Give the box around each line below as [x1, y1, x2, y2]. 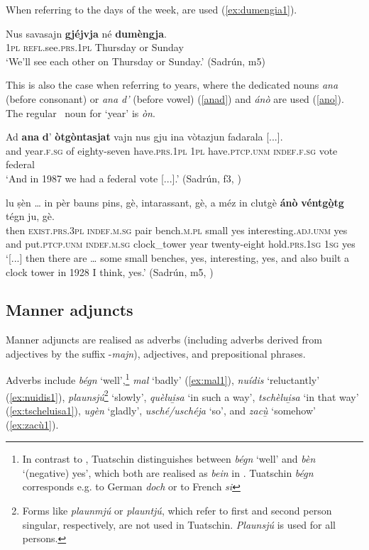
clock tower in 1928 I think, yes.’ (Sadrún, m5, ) [6, 264, 214, 279]
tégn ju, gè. [6, 209, 55, 224]
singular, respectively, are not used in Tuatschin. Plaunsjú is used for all [22, 517, 336, 532]
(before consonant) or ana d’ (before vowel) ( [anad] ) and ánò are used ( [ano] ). [6, 91, 344, 106]
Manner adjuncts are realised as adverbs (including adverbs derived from [6, 332, 322, 347]
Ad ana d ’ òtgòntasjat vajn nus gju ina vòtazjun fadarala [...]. [6, 129, 283, 144]
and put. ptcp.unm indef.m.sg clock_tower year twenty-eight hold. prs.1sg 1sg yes [6, 236, 356, 251]
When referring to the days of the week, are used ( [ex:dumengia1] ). [6, 2, 297, 16]
